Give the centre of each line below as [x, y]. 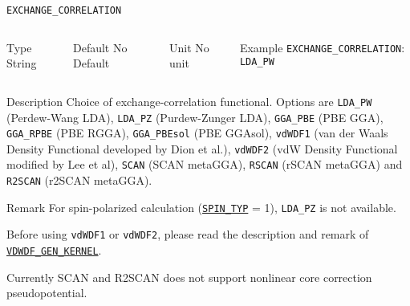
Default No [100, 47]
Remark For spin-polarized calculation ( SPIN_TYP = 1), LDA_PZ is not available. [201, 207]
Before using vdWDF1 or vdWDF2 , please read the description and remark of [188, 234]
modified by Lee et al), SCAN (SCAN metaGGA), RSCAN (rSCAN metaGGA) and [205, 164]
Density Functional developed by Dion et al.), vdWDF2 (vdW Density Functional [202, 148]
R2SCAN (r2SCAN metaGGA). [79, 180]
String [22, 63]
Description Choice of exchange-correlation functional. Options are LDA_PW [189, 101]
